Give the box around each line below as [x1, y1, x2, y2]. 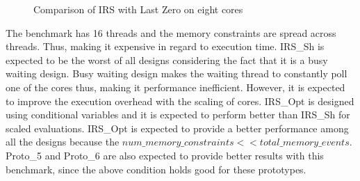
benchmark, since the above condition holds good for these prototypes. [6, 162, 306, 176]
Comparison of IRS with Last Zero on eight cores [33, 2, 243, 16]
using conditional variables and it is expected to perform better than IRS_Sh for [6, 107, 350, 122]
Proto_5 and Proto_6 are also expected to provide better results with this [6, 148, 324, 162]
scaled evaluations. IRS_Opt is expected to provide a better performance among [6, 120, 349, 135]
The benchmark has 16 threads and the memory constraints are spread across [6, 25, 336, 40]
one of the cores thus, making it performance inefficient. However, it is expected [6, 79, 345, 94]
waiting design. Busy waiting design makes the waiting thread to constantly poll [6, 66, 347, 81]
